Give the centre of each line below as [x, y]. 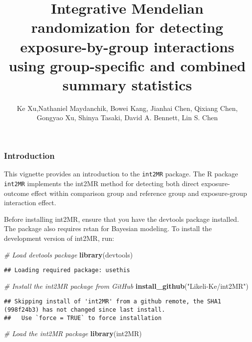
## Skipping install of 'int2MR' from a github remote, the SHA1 [113, 302]
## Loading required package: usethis [67, 270]
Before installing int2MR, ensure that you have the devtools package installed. [122, 219]
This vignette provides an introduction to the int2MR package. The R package [121, 174]
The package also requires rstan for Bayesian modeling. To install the [108, 228]
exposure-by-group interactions [127, 46]
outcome [17, 193]
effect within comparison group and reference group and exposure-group [139, 193]
